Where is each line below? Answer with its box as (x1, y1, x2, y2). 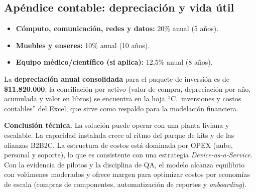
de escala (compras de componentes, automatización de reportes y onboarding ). (4, 178, 247, 189)
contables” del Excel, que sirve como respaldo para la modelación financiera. (4, 103, 238, 113)
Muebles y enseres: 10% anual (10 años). (16, 40, 150, 50)
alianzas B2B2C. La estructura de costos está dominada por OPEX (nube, (4, 139, 233, 150)
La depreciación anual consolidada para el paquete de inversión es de (4, 73, 229, 84)
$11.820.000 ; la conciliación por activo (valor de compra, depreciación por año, (4, 83, 251, 94)
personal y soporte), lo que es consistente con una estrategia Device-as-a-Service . (4, 149, 252, 160)
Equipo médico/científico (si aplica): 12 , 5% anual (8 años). (16, 57, 213, 67)
